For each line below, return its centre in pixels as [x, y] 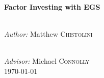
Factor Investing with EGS [52, 6]
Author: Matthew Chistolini [48, 33]
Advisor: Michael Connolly [47, 60]
